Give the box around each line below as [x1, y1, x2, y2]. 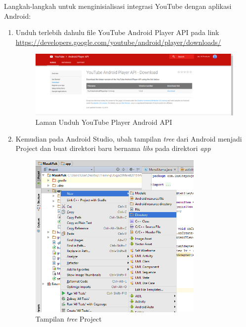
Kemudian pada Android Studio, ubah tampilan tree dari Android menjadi [15, 133, 242, 144]
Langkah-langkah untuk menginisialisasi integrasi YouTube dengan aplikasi [4, 1, 232, 11]
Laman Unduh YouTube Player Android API [35, 117, 172, 127]
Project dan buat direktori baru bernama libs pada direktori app [15, 143, 211, 153]
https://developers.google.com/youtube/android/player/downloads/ [15, 36, 221, 47]
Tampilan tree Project [35, 314, 102, 324]
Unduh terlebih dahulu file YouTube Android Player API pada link [15, 27, 219, 37]
